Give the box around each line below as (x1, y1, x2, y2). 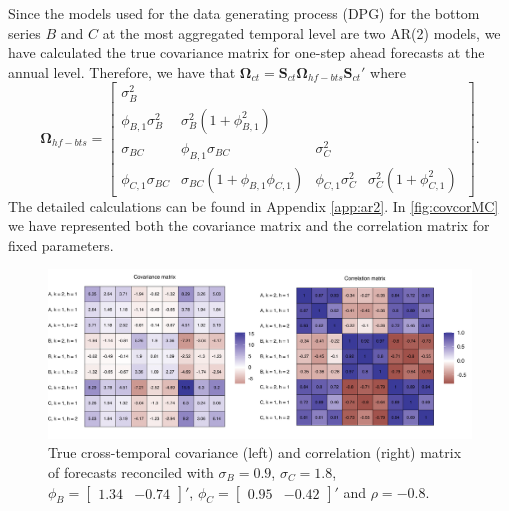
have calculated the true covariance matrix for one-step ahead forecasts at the (8, 42, 485, 63)
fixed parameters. (8, 234, 114, 255)
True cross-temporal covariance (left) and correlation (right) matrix (48, 442, 462, 463)
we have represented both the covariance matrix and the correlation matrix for (8, 215, 490, 236)
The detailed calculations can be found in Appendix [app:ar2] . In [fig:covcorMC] (8, 195, 499, 216)
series (8, 22, 41, 43)
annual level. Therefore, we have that (8, 61, 236, 82)
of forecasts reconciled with (48, 461, 214, 482)
